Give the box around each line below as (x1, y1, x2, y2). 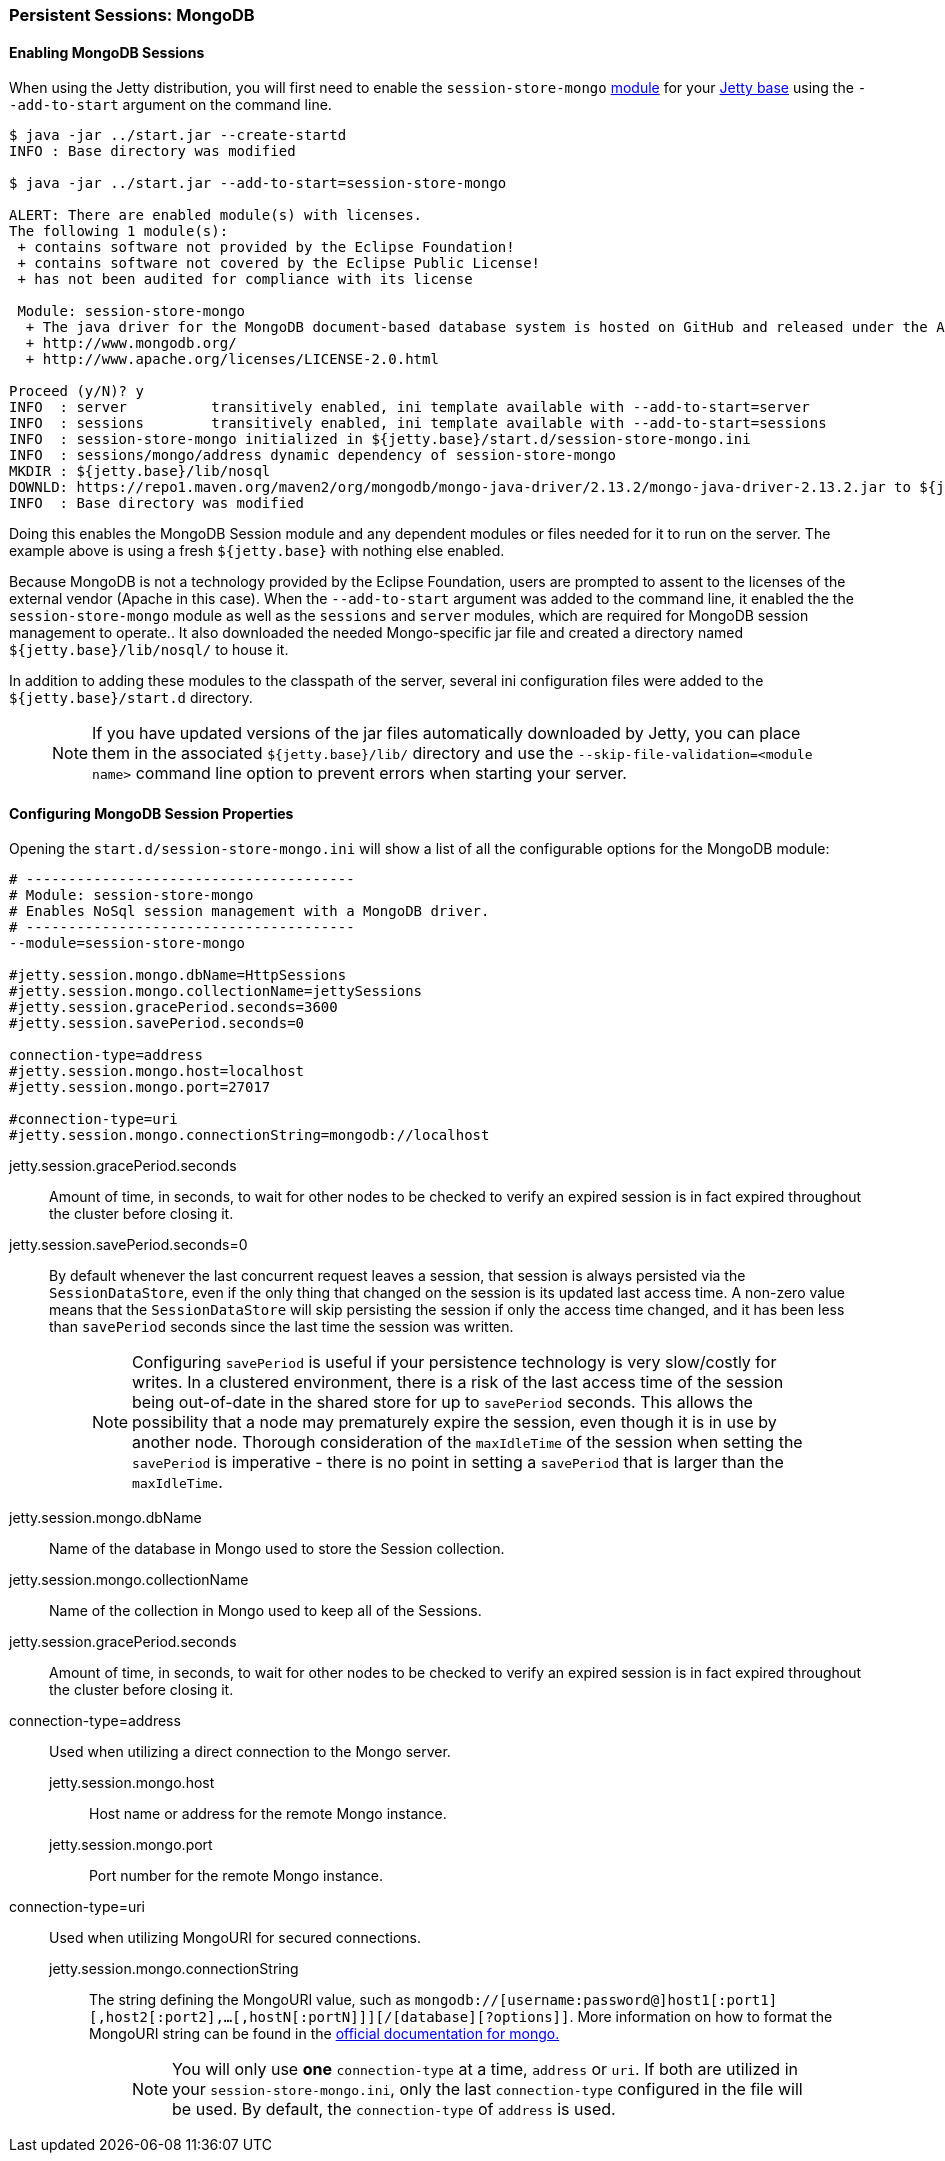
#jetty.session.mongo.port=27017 (9, 1079, 271, 1096)
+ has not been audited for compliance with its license (17, 271, 473, 288)
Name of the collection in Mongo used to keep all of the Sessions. (49, 1602, 482, 1620)
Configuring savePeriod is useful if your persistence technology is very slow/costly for (132, 1352, 777, 1373)
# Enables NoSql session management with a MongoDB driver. (9, 903, 490, 920)
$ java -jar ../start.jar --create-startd (9, 127, 347, 144)
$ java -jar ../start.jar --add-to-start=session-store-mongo (9, 175, 507, 192)
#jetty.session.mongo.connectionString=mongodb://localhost (9, 1127, 490, 1144)
